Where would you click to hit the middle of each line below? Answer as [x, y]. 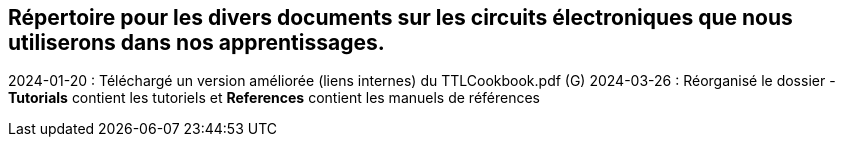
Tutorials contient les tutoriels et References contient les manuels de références [274, 98]
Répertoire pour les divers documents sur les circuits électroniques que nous [400, 17]
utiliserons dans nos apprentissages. [196, 42]
